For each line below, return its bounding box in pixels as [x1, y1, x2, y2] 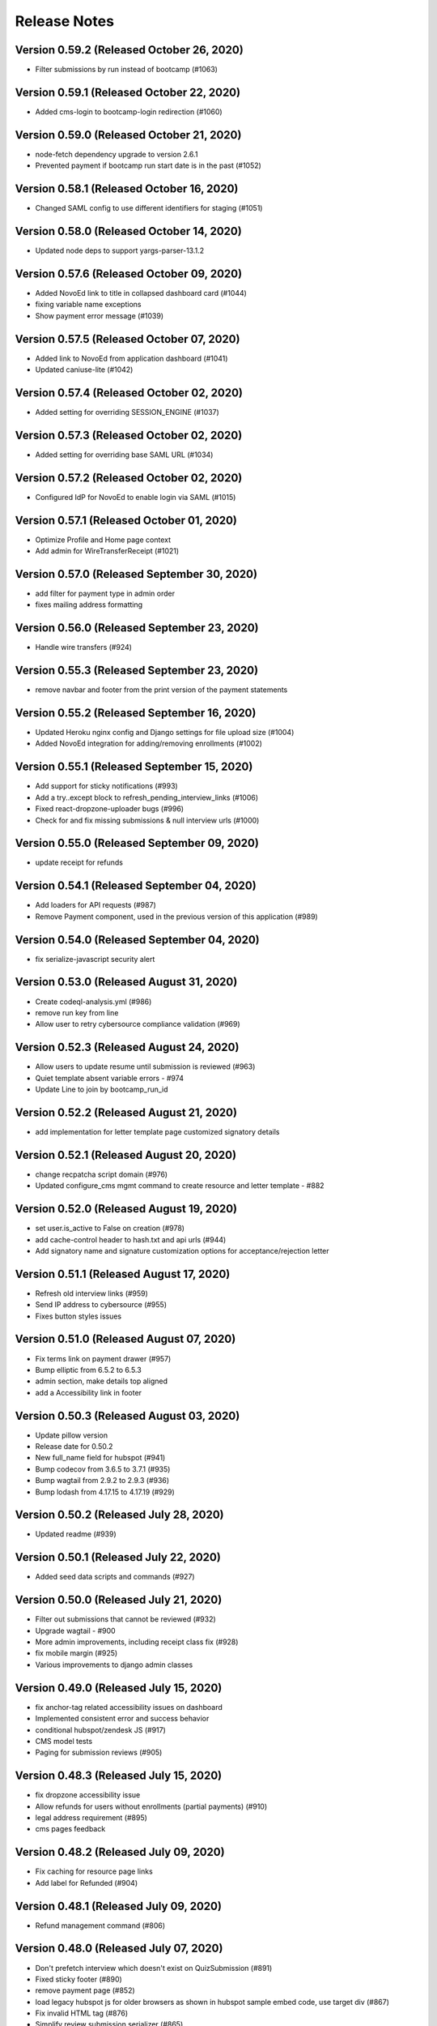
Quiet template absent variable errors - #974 [35, 1073, 184, 1083]
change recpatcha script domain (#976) [35, 1169, 168, 1179]
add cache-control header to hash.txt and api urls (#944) [35, 1234, 227, 1244]
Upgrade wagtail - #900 [35, 1626, 117, 1635]
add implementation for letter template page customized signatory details [35, 1126, 280, 1136]
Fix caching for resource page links [35, 1866, 153, 1876]
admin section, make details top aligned [35, 1376, 168, 1386]
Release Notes [15, 12, 115, 30]
